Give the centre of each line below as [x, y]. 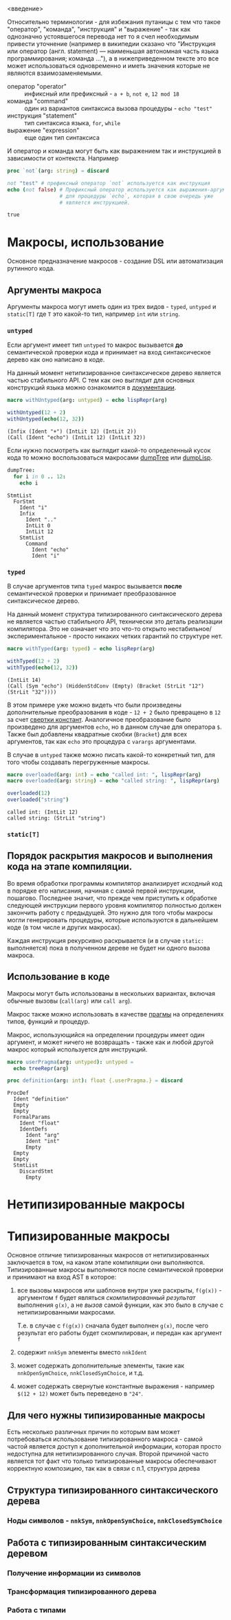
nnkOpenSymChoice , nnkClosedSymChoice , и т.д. [80, 1373]
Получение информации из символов [74, 1573]
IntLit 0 [38, 525]
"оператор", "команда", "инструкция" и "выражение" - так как [99, 29]
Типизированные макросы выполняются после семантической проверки [115, 1270]
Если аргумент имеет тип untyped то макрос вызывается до [95, 345]
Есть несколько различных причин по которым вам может [93, 1432]
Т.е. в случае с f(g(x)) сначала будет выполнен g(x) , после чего [112, 1325]
